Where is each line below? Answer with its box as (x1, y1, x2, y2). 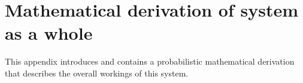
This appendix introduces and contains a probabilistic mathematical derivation (5, 55, 295, 68)
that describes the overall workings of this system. (5, 66, 189, 79)
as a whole (5, 21, 93, 45)
